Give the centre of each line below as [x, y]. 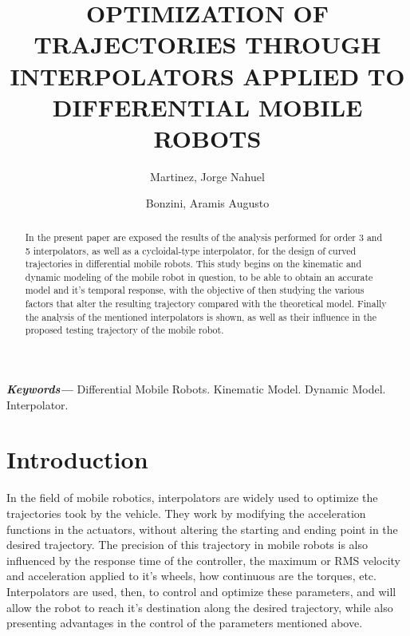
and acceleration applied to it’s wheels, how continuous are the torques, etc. [191, 576]
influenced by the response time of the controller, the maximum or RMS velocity [203, 560]
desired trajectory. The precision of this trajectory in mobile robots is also [187, 545]
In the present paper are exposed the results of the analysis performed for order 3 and [204, 237]
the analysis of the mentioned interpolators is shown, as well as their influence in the [201, 316]
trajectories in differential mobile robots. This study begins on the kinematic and [193, 264]
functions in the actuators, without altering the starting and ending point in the [202, 529]
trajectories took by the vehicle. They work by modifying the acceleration [186, 514]
